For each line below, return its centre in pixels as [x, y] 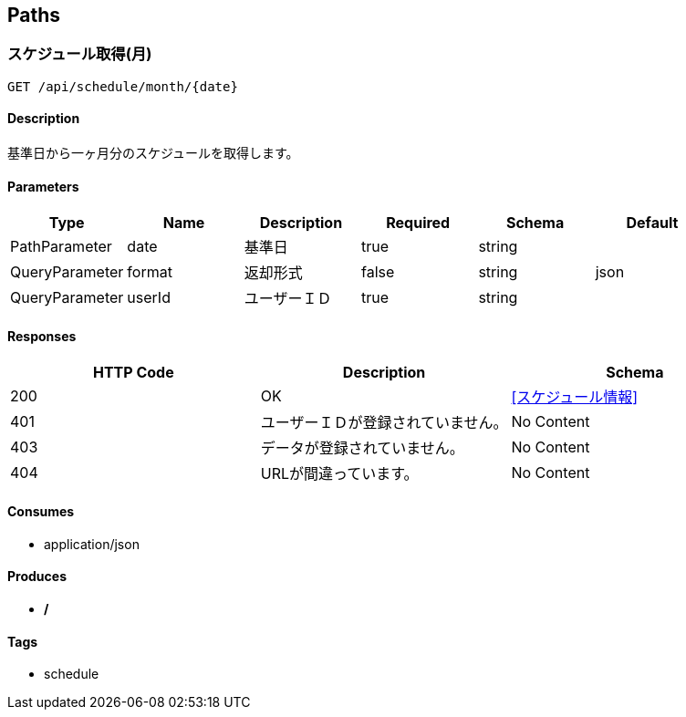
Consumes [41, 512]
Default [652, 223]
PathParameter [61, 247]
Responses [42, 336]
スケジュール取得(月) [80, 54]
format [150, 272]
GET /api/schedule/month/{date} [123, 86]
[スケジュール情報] [574, 397]
